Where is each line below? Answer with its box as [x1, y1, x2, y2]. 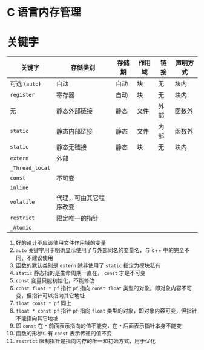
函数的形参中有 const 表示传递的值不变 [15, 330, 113, 337]
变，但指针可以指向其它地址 [15, 292, 85, 299]
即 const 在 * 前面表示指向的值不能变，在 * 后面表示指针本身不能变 [15, 322, 182, 329]
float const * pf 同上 [15, 300, 72, 307]
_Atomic [10, 224, 32, 232]
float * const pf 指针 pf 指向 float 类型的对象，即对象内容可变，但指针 [15, 307, 197, 314]
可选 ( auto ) [10, 80, 41, 88]
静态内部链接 [56, 128, 93, 136]
